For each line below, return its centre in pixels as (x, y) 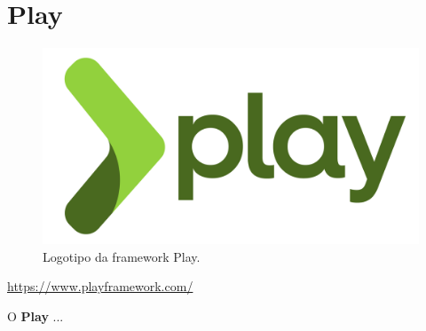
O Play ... (35, 316)
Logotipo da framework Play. (122, 256)
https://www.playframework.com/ (100, 286)
